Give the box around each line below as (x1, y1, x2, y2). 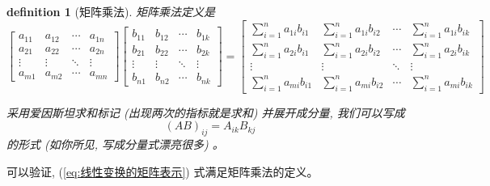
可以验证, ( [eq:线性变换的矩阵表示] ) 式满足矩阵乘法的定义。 (6, 163, 319, 180)
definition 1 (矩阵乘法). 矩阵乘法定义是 (6, 3, 215, 19)
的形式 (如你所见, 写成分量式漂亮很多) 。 (6, 136, 224, 153)
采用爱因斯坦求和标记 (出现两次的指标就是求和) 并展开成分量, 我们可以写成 (6, 104, 405, 120)
